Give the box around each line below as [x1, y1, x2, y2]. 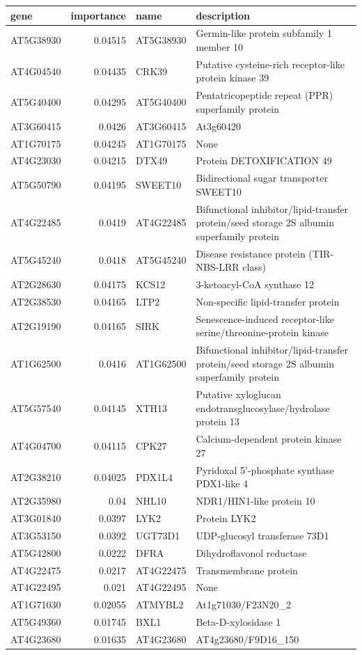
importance [70, 8, 126, 22]
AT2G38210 [10, 469, 61, 484]
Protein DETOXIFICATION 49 [196, 153, 332, 168]
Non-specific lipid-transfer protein [196, 294, 340, 308]
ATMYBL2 [135, 597, 184, 612]
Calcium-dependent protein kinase [196, 432, 342, 446]
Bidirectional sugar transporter [196, 171, 328, 185]
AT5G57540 [10, 400, 61, 415]
